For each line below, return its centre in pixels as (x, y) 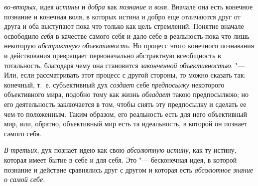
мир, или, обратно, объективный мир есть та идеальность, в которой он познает (126, 124)
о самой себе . (25, 179)
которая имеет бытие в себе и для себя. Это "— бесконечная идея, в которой (121, 159)
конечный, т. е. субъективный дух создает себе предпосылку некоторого (114, 84)
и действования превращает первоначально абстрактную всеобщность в (113, 55)
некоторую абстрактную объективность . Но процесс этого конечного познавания (129, 46)
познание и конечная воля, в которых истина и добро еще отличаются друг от (122, 16)
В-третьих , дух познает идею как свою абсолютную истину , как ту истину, (120, 150)
